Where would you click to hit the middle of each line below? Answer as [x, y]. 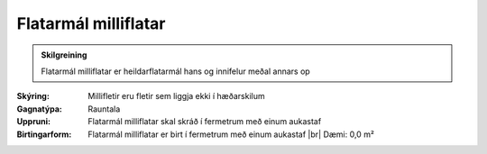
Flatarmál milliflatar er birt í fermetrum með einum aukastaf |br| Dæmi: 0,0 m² [231, 134]
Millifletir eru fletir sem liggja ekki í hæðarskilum [176, 96]
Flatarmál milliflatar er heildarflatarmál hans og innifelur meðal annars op [175, 71]
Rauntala [104, 109]
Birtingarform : [44, 134]
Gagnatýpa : [39, 109]
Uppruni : [34, 122]
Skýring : [33, 96]
